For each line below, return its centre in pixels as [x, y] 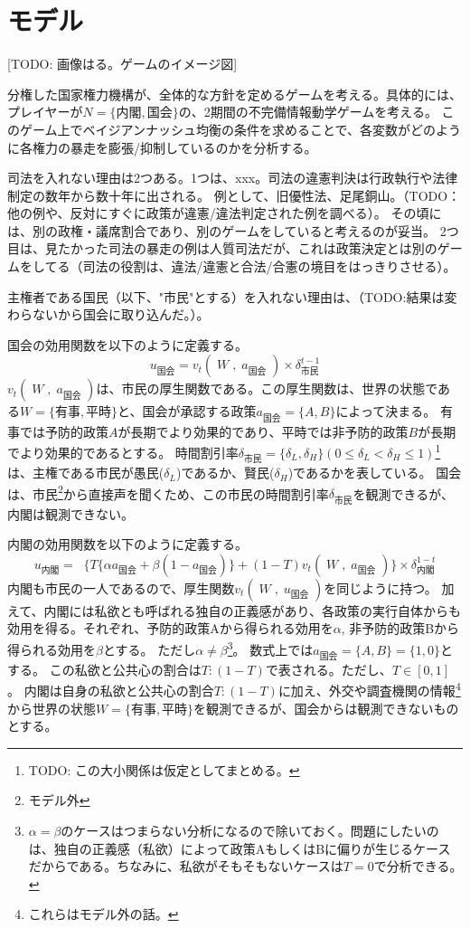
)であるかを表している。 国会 [375, 473]
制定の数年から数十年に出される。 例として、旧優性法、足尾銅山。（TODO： [234, 195]
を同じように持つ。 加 [389, 587]
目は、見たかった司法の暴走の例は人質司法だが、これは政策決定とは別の [222, 248]
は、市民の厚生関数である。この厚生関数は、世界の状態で [267, 388]
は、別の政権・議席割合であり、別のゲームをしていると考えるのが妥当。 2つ [233, 230]
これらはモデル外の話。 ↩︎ [103, 914]
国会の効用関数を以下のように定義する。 [127, 344]
